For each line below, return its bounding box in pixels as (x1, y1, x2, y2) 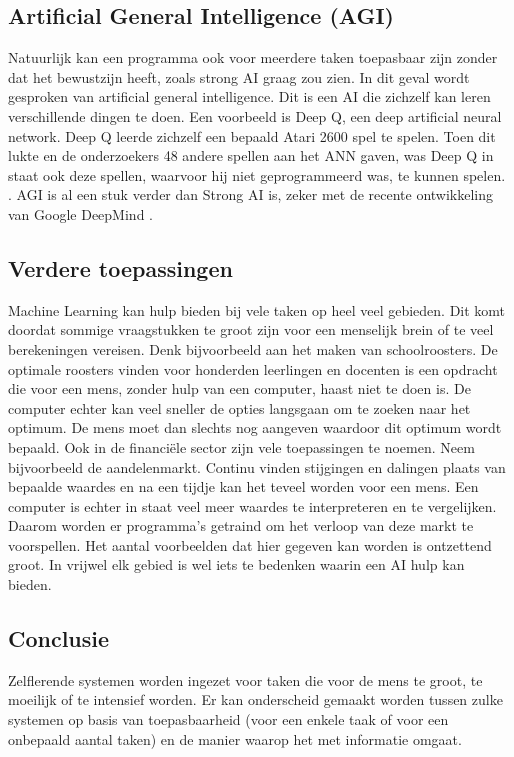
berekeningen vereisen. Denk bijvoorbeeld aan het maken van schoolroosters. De (8, 338, 498, 359)
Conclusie (8, 623, 110, 654)
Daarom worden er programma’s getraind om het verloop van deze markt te (8, 515, 474, 536)
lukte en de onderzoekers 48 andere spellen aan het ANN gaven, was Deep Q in (8, 145, 494, 166)
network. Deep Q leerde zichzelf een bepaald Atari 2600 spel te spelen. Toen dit (8, 125, 496, 146)
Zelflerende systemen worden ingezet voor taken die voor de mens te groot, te (8, 669, 483, 690)
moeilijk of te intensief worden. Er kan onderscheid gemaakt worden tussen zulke (8, 689, 503, 710)
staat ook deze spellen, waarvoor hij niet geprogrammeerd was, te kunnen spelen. (8, 164, 506, 185)
